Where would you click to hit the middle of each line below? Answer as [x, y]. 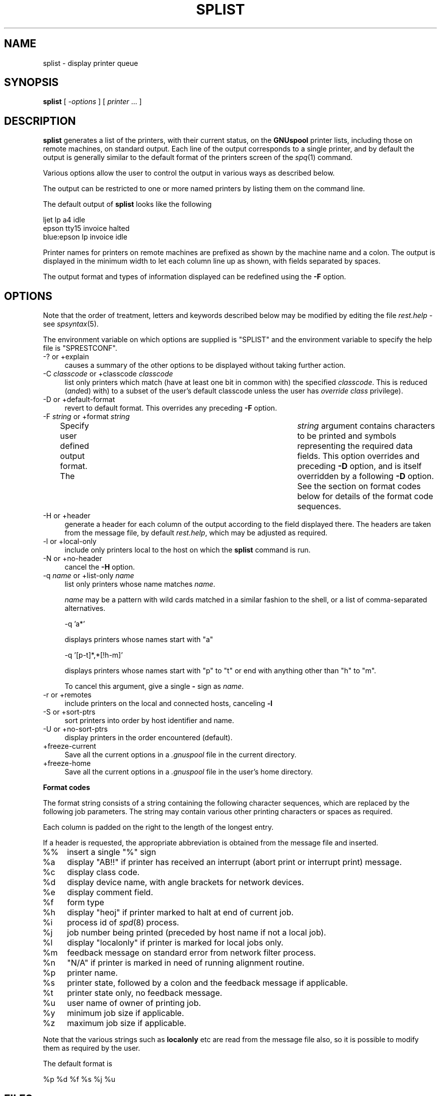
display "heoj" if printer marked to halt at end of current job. [180, 913]
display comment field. [110, 892]
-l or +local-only [70, 541]
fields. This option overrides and [358, 456]
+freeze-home [67, 763]
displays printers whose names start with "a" [139, 640]
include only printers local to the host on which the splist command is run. [188, 550]
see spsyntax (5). [71, 324]
